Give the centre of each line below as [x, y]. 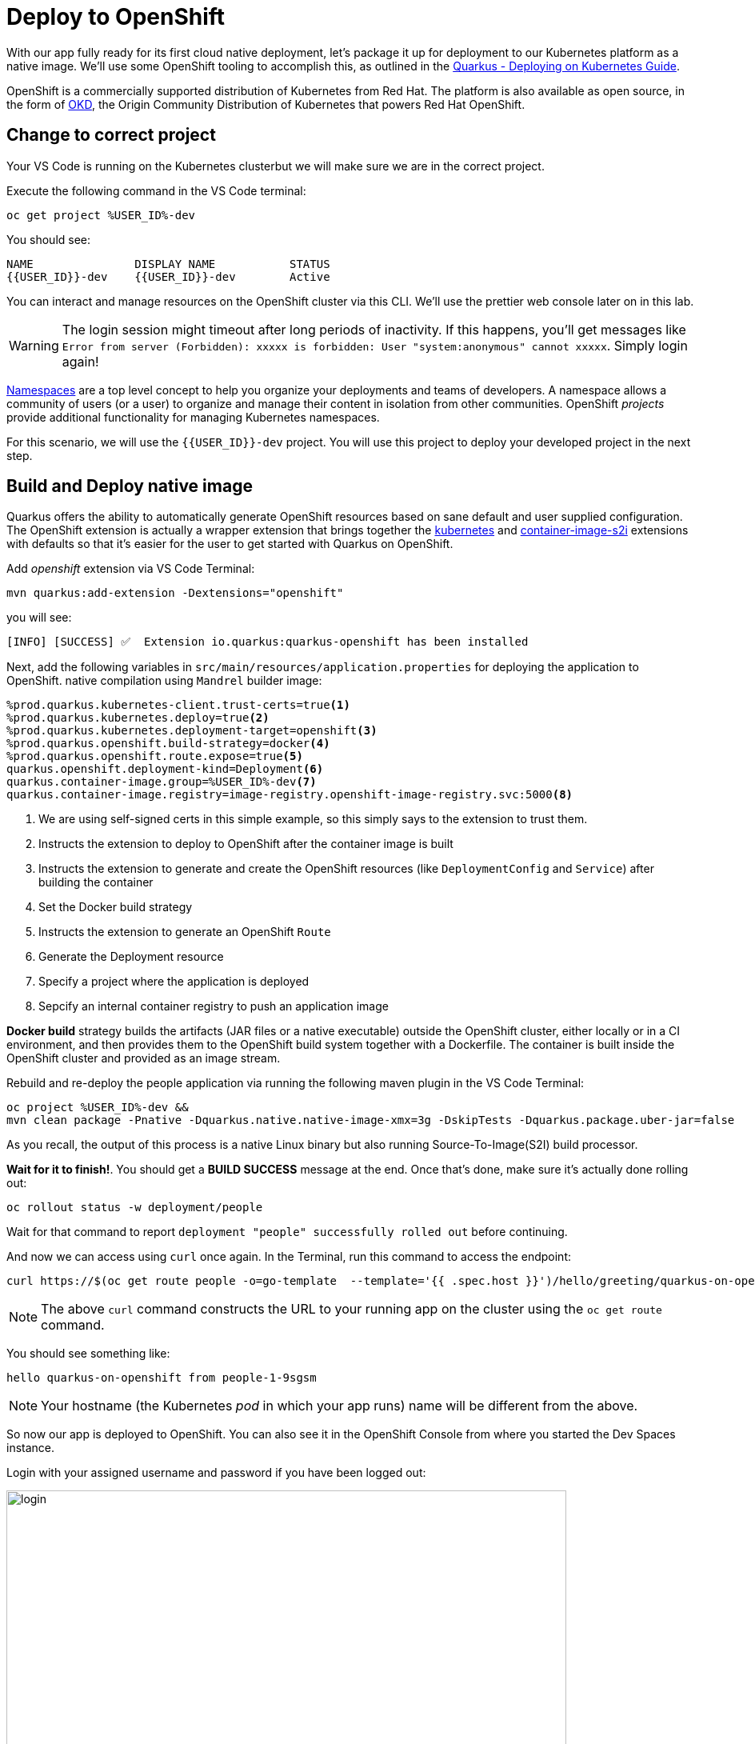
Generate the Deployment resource [131, 957]
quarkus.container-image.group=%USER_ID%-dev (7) [162, 782]
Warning [34, 345]
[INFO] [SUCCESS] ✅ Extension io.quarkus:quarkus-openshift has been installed [268, 642]
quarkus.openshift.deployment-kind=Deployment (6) [165, 769]
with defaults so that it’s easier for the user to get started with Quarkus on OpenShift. [230, 544]
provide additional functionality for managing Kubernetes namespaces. [193, 417]
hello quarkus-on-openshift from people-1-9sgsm [162, 1378]
